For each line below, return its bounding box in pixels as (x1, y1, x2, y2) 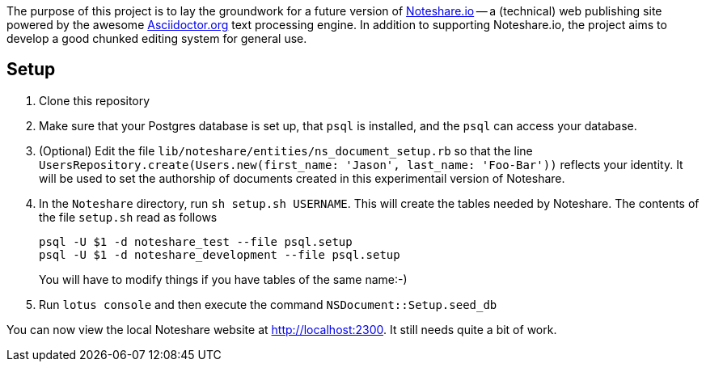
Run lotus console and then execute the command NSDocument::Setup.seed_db (39, 297, 497, 311)
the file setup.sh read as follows (39, 209, 218, 224)
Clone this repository (39, 93, 150, 108)
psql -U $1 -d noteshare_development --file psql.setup (39, 247, 400, 261)
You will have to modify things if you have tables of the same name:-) (39, 272, 408, 286)
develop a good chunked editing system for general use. (6, 32, 307, 45)
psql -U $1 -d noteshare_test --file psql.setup (39, 235, 353, 248)
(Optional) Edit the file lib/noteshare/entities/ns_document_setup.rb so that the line (39, 143, 533, 158)
